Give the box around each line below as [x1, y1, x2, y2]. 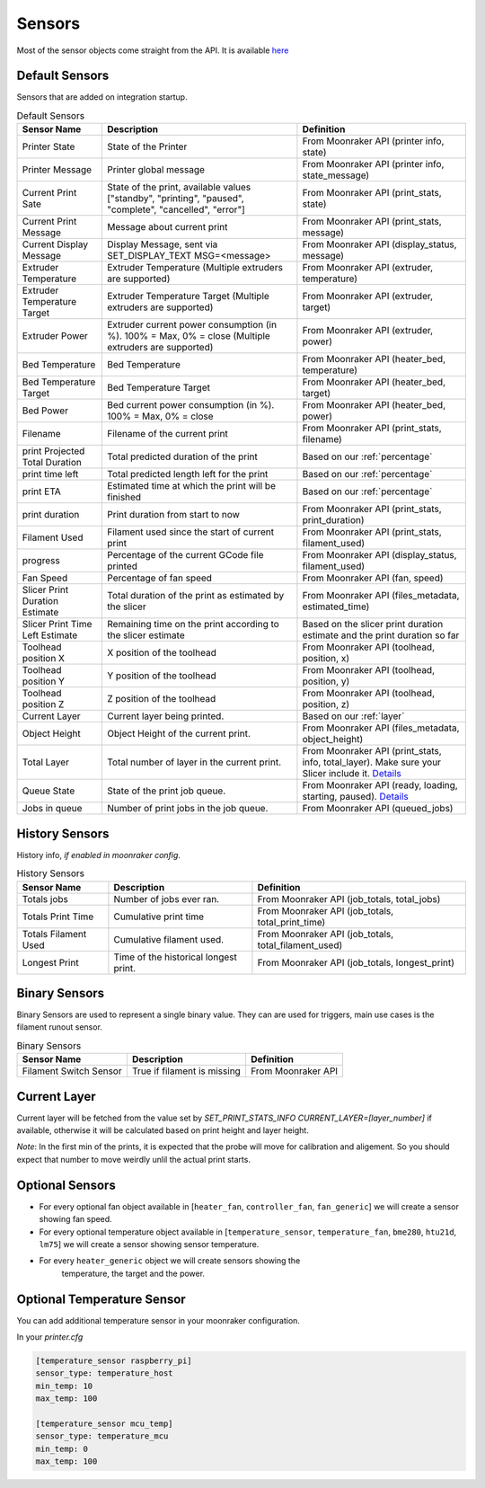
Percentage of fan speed [107, 571, 213, 584]
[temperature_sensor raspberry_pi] [35, 1356, 192, 1366]
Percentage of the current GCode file [107, 549, 264, 562]
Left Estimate [22, 629, 78, 642]
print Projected [22, 445, 85, 457]
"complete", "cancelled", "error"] [107, 203, 246, 216]
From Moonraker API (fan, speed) [302, 571, 444, 584]
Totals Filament [22, 927, 87, 940]
